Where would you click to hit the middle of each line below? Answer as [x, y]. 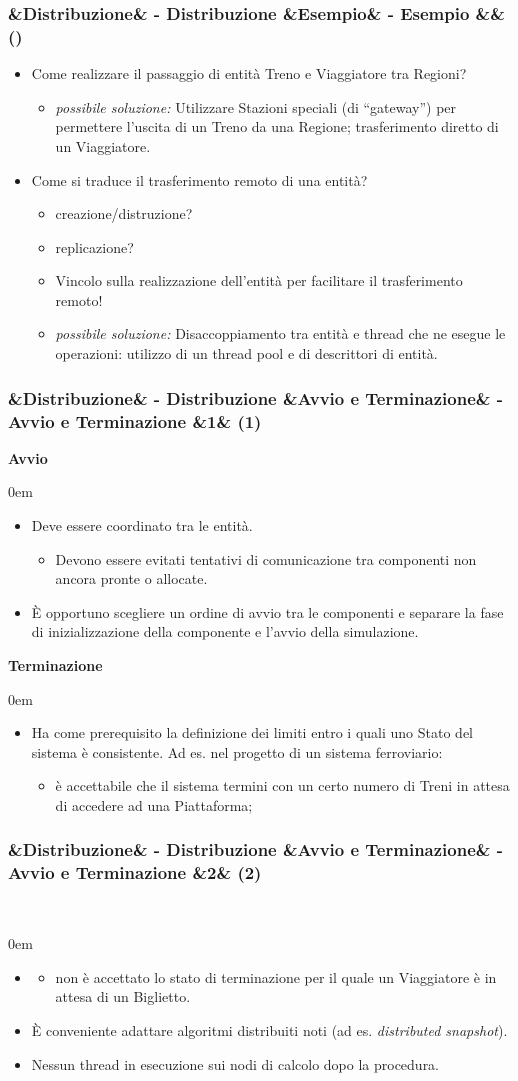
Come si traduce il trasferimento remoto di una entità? [199, 179]
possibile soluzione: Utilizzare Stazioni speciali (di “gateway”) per [256, 106]
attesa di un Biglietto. [123, 996]
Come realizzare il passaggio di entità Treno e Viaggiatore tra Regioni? [249, 73]
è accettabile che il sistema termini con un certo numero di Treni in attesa [282, 785]
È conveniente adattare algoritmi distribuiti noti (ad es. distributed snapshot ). [269, 1030]
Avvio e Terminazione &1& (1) [135, 420]
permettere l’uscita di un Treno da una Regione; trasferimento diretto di [277, 126]
